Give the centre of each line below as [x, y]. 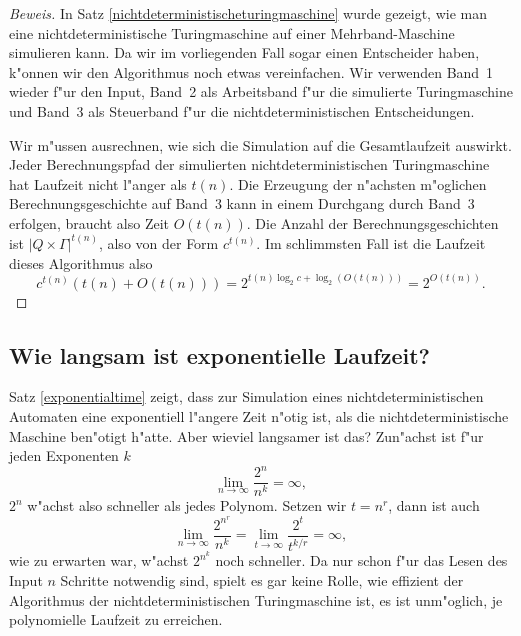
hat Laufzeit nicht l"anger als [98, 183]
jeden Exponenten [64, 455]
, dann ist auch [434, 505]
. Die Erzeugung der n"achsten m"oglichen [358, 183]
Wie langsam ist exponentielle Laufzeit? [220, 354]
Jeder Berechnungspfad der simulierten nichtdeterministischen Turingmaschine [249, 164]
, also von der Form [158, 242]
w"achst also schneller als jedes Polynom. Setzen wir [187, 505]
